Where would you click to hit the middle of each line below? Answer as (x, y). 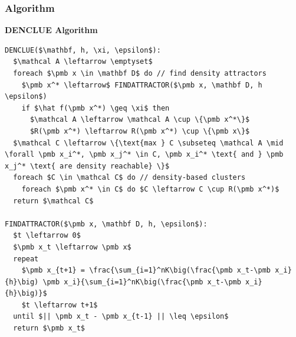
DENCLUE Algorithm (51, 30)
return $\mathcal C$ (53, 201)
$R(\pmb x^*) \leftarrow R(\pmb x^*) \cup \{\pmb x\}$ (140, 131)
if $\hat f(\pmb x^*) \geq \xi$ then (96, 108)
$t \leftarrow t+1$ (60, 305)
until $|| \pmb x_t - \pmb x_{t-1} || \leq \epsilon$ (121, 317)
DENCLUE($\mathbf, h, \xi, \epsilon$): (83, 50)
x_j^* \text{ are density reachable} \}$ (87, 166)
